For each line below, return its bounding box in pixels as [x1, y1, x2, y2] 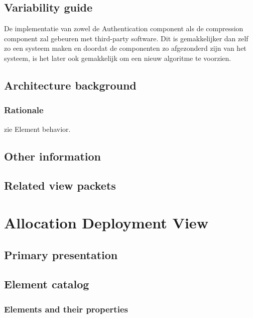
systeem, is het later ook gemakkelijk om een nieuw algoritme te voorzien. [4, 52, 231, 63]
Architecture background [4, 77, 137, 93]
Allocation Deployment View [4, 212, 208, 232]
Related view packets [4, 178, 116, 193]
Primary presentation [4, 247, 118, 262]
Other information [4, 148, 101, 164]
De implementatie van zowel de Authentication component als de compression [4, 23, 243, 34]
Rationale [4, 104, 44, 116]
